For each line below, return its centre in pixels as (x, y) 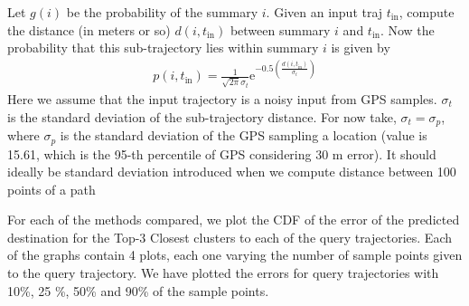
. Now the (407, 29)
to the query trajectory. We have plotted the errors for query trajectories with (223, 273)
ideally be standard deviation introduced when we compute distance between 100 (232, 172)
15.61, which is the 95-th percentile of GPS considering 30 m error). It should (222, 153)
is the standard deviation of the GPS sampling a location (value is (244, 135)
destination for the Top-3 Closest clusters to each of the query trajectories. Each (230, 237)
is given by (361, 48)
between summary (280, 29)
